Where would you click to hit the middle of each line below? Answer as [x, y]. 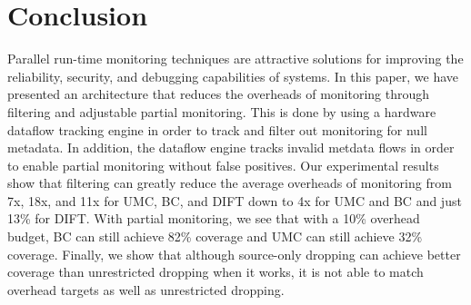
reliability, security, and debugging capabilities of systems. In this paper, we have [233, 76]
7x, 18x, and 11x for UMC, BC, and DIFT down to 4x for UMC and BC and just [235, 200]
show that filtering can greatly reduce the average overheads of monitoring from [230, 183]
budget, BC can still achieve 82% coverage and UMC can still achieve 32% [215, 236]
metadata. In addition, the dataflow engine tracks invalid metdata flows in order [231, 148]
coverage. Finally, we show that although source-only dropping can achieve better [234, 254]
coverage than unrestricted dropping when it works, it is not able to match [215, 272]
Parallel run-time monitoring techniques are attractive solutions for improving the [235, 59]
